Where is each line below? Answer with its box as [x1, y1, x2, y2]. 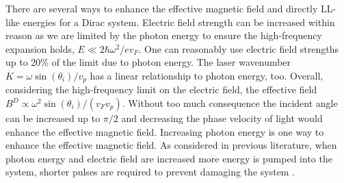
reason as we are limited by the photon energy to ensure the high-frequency [5, 28, 322, 42]
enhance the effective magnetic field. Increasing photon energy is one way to [5, 124, 324, 138]
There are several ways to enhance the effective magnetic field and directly [5, 1, 318, 15]
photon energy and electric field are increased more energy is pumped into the [5, 151, 332, 165]
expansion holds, [5, 41, 75, 56]
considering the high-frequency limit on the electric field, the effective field [5, 82, 317, 97]
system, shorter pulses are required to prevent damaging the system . [5, 164, 295, 179]
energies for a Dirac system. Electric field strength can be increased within [23, 14, 335, 29]
